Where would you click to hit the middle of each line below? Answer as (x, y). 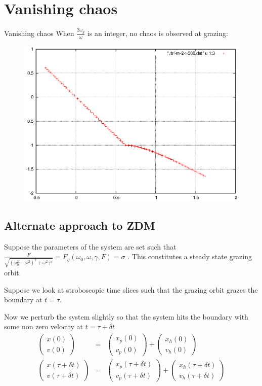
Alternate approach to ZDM (80, 225)
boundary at (23, 300)
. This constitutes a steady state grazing (190, 256)
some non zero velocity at (44, 326)
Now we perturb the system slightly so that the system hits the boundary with (126, 316)
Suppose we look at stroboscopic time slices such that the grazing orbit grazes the (131, 289)
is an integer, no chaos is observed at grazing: (158, 33)
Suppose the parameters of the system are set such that (90, 246)
